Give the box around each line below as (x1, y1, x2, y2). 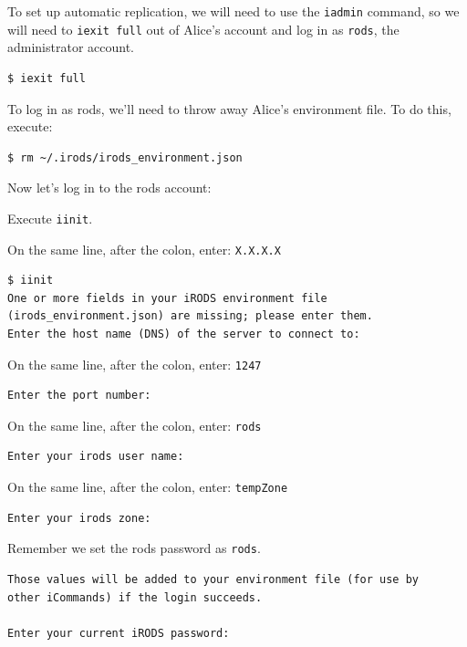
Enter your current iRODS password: (7, 626, 230, 640)
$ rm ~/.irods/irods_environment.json (7, 151, 243, 164)
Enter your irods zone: (7, 511, 151, 525)
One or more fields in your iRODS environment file (7, 291, 327, 305)
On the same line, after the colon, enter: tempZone (7, 477, 288, 496)
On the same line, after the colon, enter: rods (7, 415, 262, 434)
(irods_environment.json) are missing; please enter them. (7, 309, 373, 323)
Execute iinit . (7, 208, 93, 227)
